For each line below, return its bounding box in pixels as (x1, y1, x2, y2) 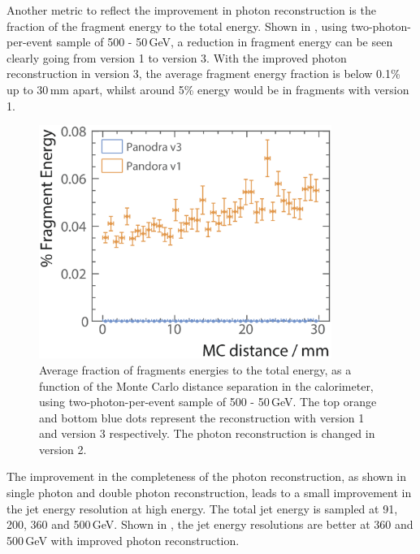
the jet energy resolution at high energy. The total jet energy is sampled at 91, (6, 500, 398, 517)
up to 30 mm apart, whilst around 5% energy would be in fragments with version (6, 80, 409, 97)
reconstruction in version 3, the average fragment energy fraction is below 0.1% (6, 65, 401, 82)
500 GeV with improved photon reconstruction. (6, 531, 240, 548)
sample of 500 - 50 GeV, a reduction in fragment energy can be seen (56, 33, 393, 50)
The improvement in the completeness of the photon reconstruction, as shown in (6, 468, 407, 485)
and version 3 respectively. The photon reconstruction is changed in (39, 425, 375, 442)
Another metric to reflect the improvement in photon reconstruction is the (6, 2, 376, 18)
